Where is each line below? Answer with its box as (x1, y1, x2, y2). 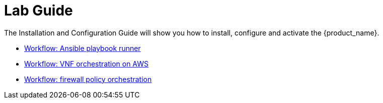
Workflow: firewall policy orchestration (24, 74, 152, 83)
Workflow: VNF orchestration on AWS (24, 59, 148, 68)
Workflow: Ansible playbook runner (24, 43, 141, 52)
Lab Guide (4, 2, 73, 19)
